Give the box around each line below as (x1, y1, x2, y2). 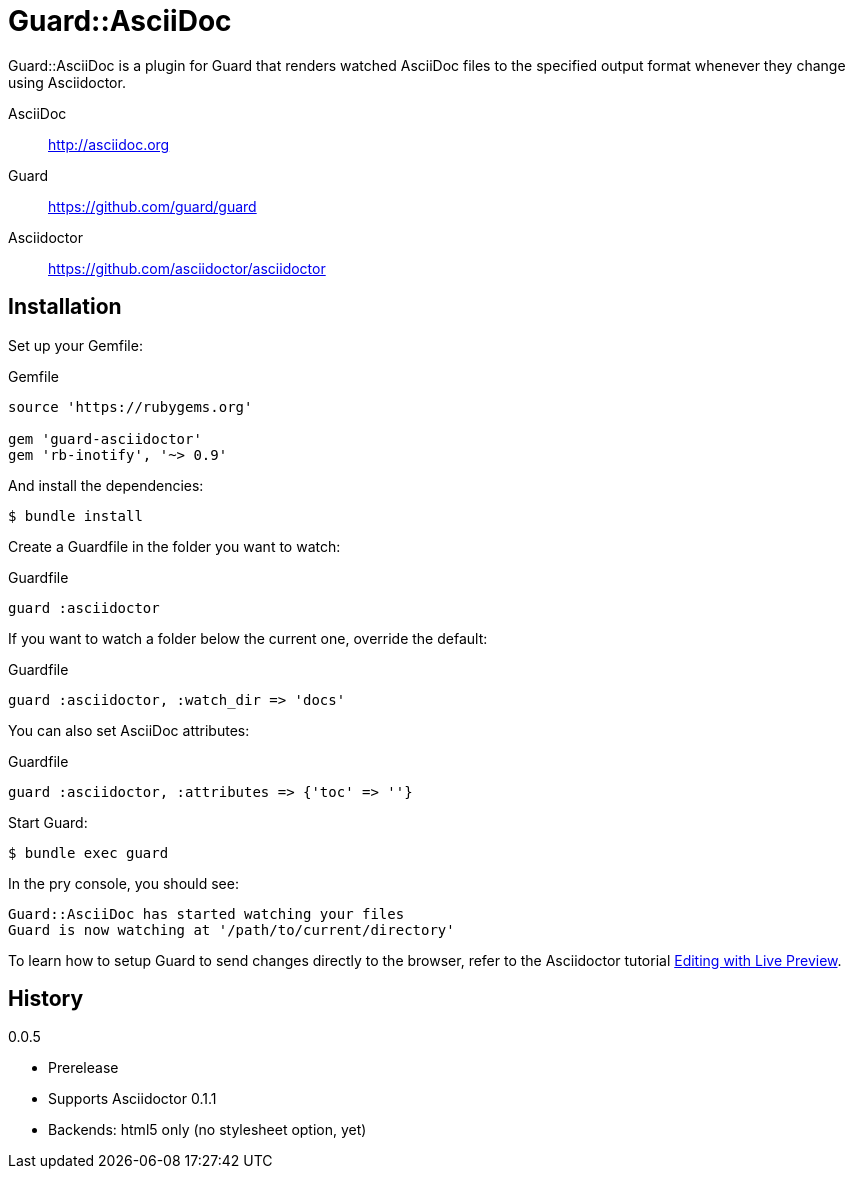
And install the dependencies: (8, 476, 204, 494)
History (8, 986, 84, 1012)
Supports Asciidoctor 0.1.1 (48, 1090, 217, 1108)
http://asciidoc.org (48, 135, 170, 153)
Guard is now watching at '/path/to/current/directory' (8, 921, 455, 938)
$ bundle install (8, 507, 143, 524)
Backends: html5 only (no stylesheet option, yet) (48, 1121, 367, 1139)
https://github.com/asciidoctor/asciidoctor (48, 259, 326, 277)
